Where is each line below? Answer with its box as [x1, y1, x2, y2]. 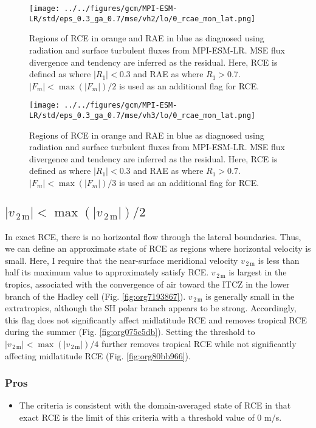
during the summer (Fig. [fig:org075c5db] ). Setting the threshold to [5, 325, 255, 338]
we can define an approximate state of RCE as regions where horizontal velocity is [5, 242, 311, 255]
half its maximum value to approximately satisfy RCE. [5, 266, 209, 278]
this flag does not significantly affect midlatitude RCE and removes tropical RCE [5, 313, 307, 326]
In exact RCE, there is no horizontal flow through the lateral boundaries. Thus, [5, 230, 301, 243]
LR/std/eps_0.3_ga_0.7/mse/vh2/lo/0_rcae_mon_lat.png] [29, 14, 256, 23]
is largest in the [228, 266, 287, 278]
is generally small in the [205, 289, 295, 302]
